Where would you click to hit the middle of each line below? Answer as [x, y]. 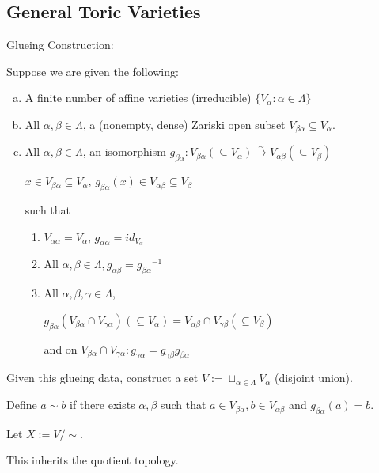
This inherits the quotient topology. [93, 460]
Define [22, 405]
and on [61, 348]
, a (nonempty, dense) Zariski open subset [184, 124]
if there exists [102, 405]
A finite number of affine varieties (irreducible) [138, 98]
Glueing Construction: [60, 45]
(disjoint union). [314, 378]
